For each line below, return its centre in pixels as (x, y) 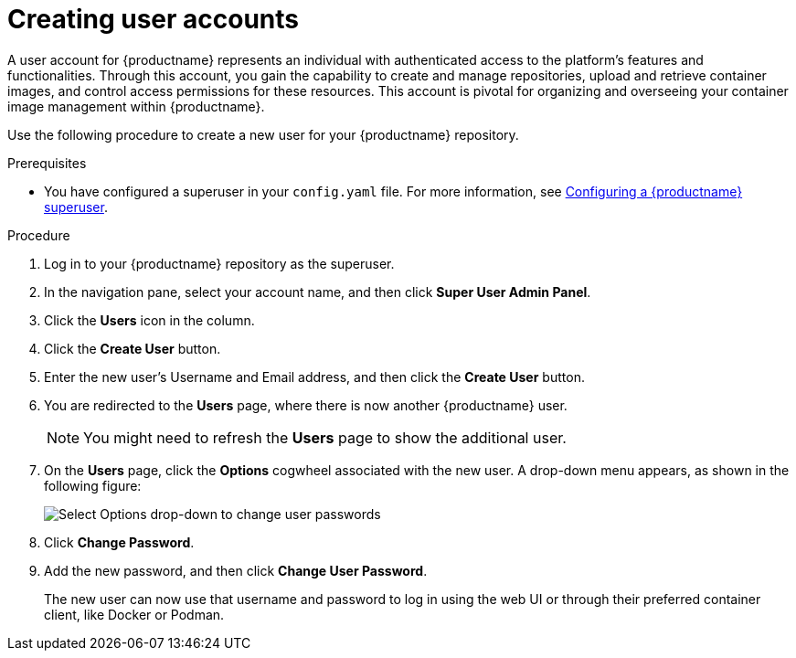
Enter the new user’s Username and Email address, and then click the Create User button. (314, 377)
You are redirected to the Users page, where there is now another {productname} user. (306, 405)
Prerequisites (47, 163)
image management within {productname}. (136, 106)
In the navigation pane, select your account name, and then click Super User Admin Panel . (318, 292)
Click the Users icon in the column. (149, 320)
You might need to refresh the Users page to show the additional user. (325, 437)
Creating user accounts (154, 19)
